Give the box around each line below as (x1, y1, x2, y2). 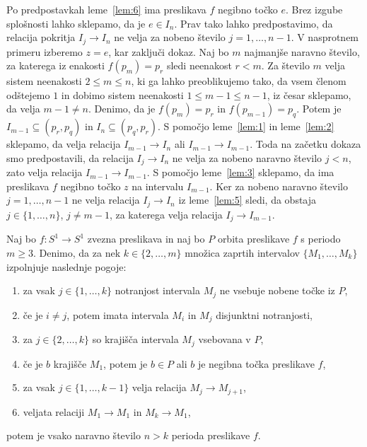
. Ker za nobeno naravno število (209, 178, 348, 193)
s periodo (301, 231, 341, 246)
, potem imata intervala (66, 307, 169, 322)
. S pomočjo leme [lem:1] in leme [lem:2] (158, 119, 334, 134)
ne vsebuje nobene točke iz (219, 283, 335, 298)
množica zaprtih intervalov (185, 245, 300, 260)
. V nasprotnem (291, 30, 359, 45)
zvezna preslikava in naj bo (87, 231, 205, 246)
